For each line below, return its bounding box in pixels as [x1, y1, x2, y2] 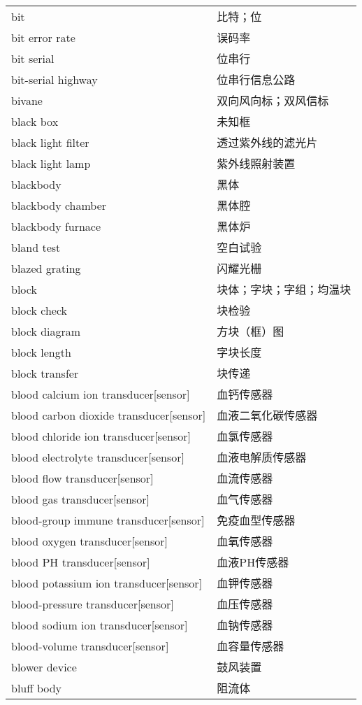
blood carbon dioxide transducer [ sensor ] [11, 406, 206, 423]
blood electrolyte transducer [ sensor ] [11, 448, 185, 465]
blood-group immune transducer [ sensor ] [11, 511, 205, 528]
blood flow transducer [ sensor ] [11, 469, 154, 486]
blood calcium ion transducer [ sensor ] [11, 385, 190, 402]
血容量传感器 [217, 638, 284, 654]
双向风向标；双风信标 [217, 92, 329, 108]
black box [11, 113, 59, 129]
